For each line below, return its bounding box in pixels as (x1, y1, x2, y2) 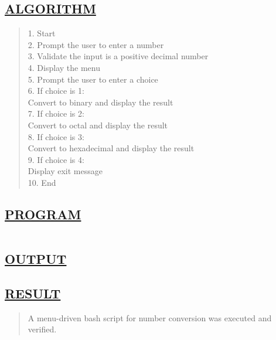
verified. (28, 323, 57, 335)
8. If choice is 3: (28, 130, 84, 142)
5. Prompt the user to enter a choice (28, 73, 158, 85)
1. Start (28, 27, 56, 39)
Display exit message (28, 165, 103, 177)
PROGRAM (5, 205, 81, 223)
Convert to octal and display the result (28, 118, 168, 131)
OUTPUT (5, 250, 67, 268)
